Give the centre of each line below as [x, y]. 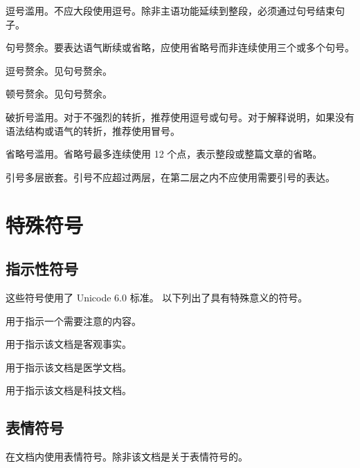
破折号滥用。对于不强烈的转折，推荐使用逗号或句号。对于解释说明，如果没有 [180, 116]
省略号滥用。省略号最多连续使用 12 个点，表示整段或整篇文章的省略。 [164, 154]
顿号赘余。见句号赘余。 [59, 94]
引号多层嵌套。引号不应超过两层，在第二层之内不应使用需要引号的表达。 [170, 177]
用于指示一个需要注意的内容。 [73, 320]
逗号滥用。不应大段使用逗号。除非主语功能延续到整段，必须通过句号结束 [170, 10]
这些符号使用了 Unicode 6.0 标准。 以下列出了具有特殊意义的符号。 [157, 297]
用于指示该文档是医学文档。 [69, 367]
